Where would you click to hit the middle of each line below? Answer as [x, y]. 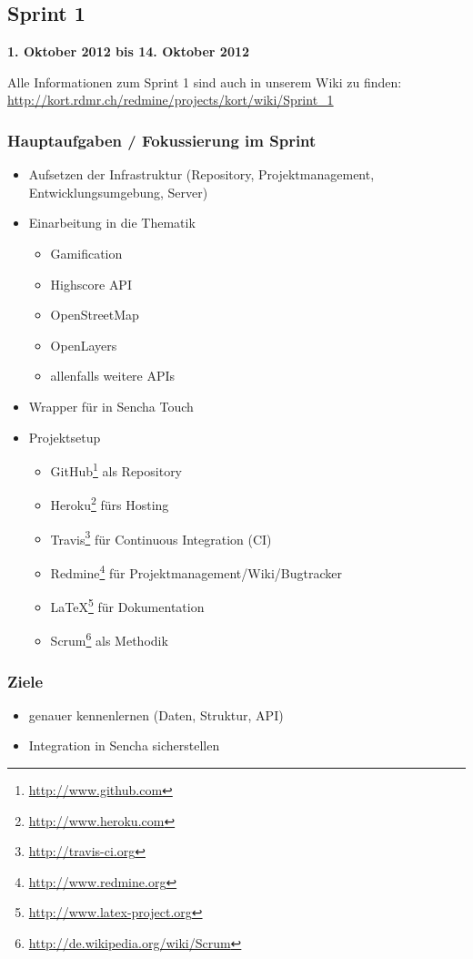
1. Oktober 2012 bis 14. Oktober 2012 [129, 51]
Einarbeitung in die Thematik [112, 223]
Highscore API [91, 284]
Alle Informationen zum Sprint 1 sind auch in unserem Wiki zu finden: [205, 82]
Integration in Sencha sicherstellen [124, 745]
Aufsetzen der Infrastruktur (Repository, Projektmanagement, [201, 174]
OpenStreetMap [95, 315]
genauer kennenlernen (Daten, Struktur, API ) [156, 714]
